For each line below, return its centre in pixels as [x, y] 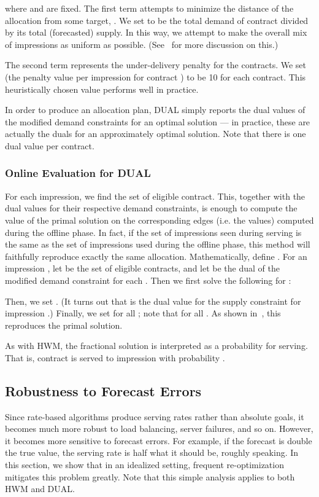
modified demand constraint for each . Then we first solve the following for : [148, 280]
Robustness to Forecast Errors [103, 390]
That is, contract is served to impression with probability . [115, 357]
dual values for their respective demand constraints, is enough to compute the [151, 208]
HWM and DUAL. [40, 489]
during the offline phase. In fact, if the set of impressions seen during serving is [153, 232]
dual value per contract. [50, 145]
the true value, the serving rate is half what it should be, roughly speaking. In [152, 452]
